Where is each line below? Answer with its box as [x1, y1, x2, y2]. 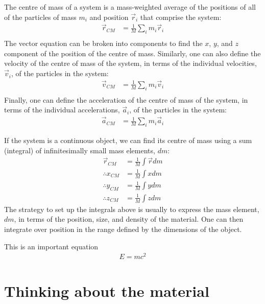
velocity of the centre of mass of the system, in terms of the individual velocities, [4, 58, 257, 68]
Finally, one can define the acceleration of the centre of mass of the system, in [4, 94, 248, 105]
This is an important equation [4, 241, 99, 251]
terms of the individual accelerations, [4, 104, 120, 115]
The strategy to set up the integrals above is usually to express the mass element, [4, 203, 259, 214]
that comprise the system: [140, 11, 222, 22]
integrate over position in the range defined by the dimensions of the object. [4, 224, 242, 235]
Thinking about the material [4, 280, 209, 301]
